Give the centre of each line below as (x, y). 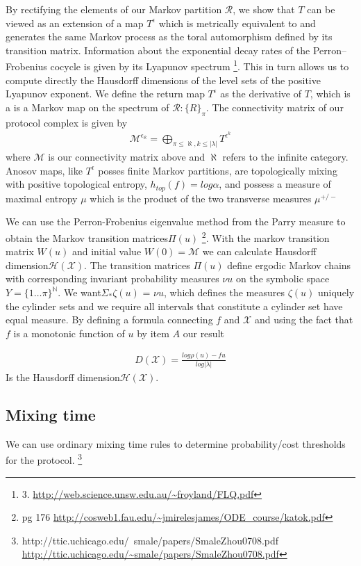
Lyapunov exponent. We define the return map (105, 94)
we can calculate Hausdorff (259, 251)
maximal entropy (42, 198)
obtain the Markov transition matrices (87, 237)
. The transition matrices (137, 265)
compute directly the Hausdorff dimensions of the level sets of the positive (163, 80)
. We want (79, 292)
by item (153, 333)
